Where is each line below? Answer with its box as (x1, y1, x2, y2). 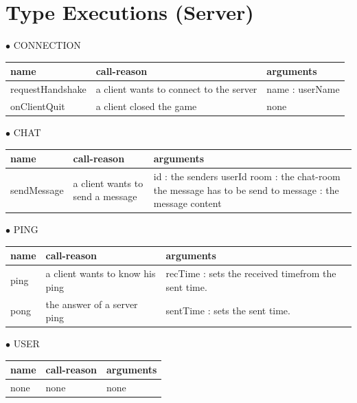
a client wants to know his (45, 266, 156, 281)
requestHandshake (10, 82, 87, 96)
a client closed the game (95, 98, 197, 113)
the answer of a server (45, 296, 138, 311)
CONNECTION (13, 38, 81, 52)
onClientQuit (10, 98, 65, 113)
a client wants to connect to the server (95, 82, 257, 96)
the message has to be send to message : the (153, 182, 339, 197)
